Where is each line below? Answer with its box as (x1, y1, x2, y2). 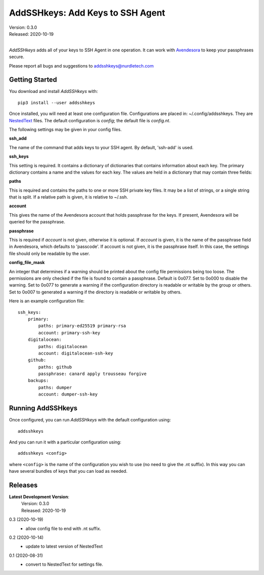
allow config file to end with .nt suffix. (25, 526, 101, 531)
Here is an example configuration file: (9, 298, 85, 304)
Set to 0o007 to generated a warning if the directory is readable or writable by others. (9, 289, 182, 295)
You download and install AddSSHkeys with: (9, 88, 98, 94)
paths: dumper (38, 384, 72, 390)
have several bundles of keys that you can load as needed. (9, 468, 128, 474)
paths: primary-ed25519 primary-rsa (38, 323, 127, 329)
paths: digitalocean (38, 344, 88, 349)
